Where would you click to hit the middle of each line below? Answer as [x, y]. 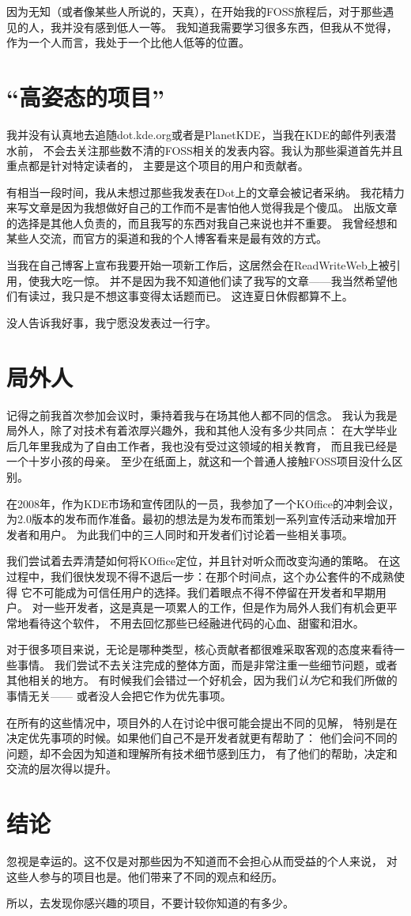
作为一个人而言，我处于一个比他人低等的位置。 [128, 42]
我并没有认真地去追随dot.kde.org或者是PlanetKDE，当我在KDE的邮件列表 [196, 134]
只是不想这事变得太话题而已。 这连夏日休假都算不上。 [213, 296]
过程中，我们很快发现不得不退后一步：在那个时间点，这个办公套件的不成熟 [200, 576]
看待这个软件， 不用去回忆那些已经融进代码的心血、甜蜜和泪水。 [196, 622]
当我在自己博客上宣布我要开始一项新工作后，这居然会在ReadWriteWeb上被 [198, 265]
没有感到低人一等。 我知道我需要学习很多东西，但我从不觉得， [235, 26]
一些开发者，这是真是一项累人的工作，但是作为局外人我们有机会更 [215, 607]
